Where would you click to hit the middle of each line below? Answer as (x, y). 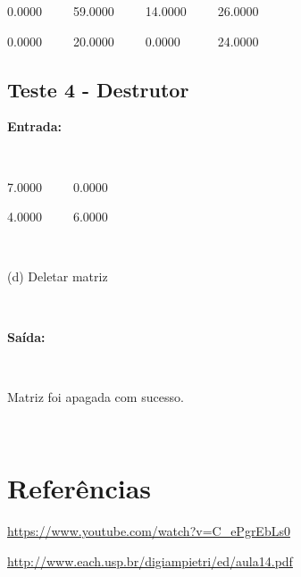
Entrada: (35, 126)
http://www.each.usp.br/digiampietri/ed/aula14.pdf (150, 560)
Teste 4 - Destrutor (98, 89)
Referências (79, 488)
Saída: (26, 336)
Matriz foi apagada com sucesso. (96, 396)
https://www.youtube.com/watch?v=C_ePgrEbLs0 (149, 531)
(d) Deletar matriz (58, 276)
